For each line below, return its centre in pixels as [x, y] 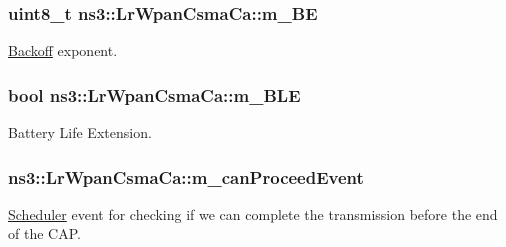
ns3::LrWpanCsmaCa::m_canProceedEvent [186, 176]
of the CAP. [44, 233]
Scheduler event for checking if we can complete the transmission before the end [253, 213]
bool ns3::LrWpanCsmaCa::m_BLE [154, 94]
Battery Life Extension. [80, 132]
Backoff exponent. [63, 50]
